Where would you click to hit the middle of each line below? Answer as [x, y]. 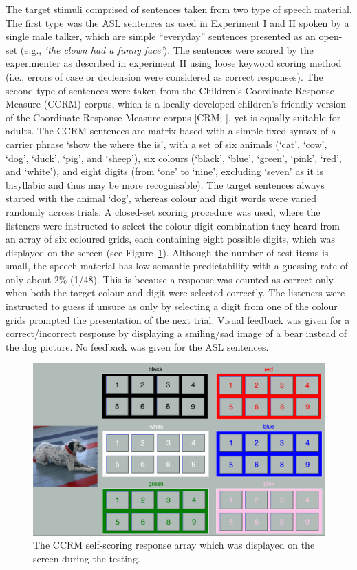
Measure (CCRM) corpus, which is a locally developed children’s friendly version [176, 104]
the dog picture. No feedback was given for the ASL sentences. [137, 346]
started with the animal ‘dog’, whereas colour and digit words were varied [161, 198]
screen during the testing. [87, 558]
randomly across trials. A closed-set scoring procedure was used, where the [163, 211]
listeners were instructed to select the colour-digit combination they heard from [173, 225]
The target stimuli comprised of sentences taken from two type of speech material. [179, 9]
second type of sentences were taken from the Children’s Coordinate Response [170, 90]
